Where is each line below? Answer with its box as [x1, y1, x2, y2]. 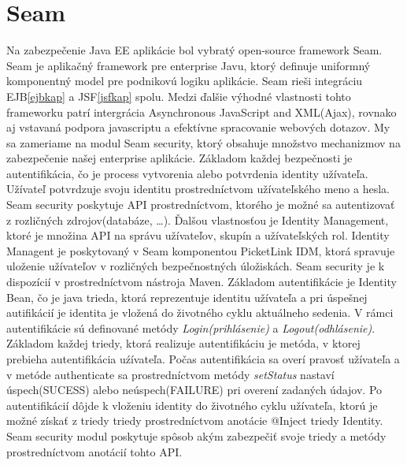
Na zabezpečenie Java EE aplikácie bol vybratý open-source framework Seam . [6, 42, 383, 58]
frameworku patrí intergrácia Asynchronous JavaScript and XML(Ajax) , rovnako [6, 103, 397, 120]
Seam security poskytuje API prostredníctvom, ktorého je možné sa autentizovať [6, 196, 395, 213]
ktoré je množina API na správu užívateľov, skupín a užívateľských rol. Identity [6, 227, 390, 244]
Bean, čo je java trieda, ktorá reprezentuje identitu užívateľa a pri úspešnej [6, 288, 368, 305]
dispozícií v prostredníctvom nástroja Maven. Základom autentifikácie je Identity [6, 273, 397, 290]
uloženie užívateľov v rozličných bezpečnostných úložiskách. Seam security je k [6, 258, 385, 274]
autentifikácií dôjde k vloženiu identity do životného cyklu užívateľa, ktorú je [6, 396, 378, 413]
